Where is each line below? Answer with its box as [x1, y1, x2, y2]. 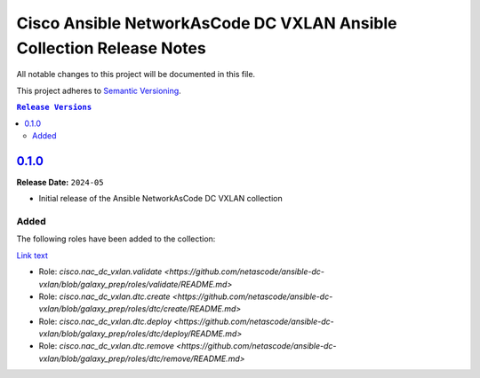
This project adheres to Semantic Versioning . [16, 85, 181, 96]
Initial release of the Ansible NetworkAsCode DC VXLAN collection [38, 193, 284, 204]
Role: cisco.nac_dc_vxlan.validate [38, 266, 163, 277]
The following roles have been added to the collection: [16, 233, 216, 244]
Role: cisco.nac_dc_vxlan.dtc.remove [38, 341, 175, 351]
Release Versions [16, 102, 92, 113]
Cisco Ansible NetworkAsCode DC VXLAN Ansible [16, 13, 397, 33]
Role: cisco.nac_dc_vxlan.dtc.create [38, 291, 171, 302]
